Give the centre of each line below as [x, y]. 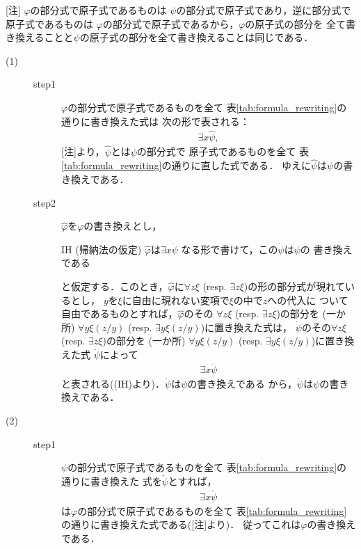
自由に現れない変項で [180, 300]
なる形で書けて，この [230, 249]
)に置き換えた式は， [247, 327]
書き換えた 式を [126, 480]
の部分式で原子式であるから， [171, 23]
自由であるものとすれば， [120, 313]
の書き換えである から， [242, 383]
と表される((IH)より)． [113, 383]
